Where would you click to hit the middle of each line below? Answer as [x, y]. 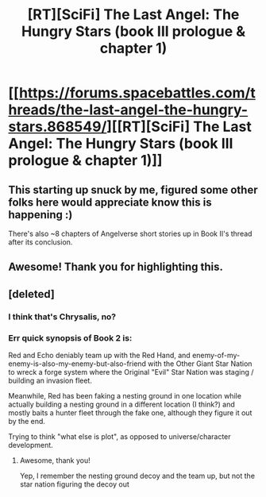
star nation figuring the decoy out [74, 484]
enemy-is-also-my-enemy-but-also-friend [77, 364]
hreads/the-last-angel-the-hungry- [128, 110]
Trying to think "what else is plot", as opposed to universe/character [120, 437]
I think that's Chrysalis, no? [62, 317]
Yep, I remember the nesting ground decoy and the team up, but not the [137, 476]
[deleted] [32, 294]
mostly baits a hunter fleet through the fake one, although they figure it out [130, 413]
